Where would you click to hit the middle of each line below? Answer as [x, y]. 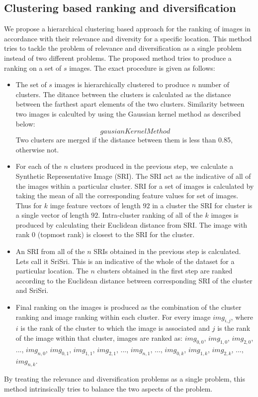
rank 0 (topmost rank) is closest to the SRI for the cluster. [105, 234]
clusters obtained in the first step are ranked [165, 271]
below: [25, 123]
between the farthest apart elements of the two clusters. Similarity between [130, 104]
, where [242, 317]
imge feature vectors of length [95, 205]
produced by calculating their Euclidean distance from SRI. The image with [131, 224]
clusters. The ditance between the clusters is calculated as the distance [123, 94]
